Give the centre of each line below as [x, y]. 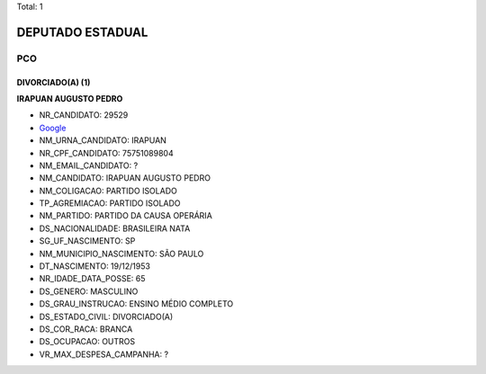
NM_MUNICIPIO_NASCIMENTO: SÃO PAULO [121, 254]
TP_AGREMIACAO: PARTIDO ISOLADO [110, 203]
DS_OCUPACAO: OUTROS [87, 342]
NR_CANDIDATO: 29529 [84, 115]
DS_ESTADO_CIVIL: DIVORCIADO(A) [106, 316]
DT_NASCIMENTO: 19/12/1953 [94, 266]
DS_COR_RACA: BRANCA [86, 329]
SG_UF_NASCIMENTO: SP [87, 241]
